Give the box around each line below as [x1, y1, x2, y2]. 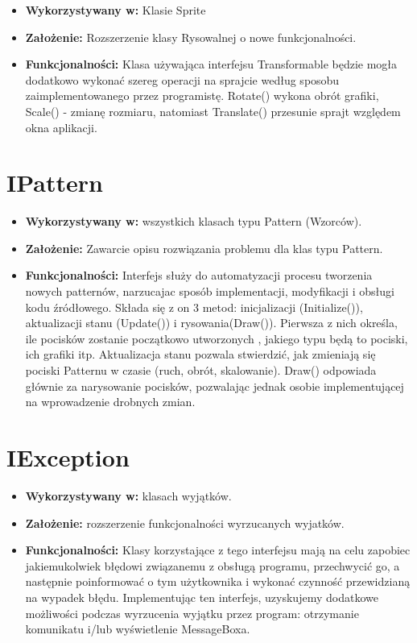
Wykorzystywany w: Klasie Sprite [25, 2, 206, 18]
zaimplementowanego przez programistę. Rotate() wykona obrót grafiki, [25, 87, 379, 104]
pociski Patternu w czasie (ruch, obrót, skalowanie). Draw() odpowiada [25, 362, 377, 379]
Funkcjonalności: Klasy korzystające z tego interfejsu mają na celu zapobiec [25, 541, 411, 558]
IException [6, 441, 130, 473]
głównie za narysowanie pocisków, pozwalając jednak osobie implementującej [25, 377, 404, 394]
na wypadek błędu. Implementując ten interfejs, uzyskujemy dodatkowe [25, 588, 378, 605]
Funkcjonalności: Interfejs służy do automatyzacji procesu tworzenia [25, 267, 373, 284]
